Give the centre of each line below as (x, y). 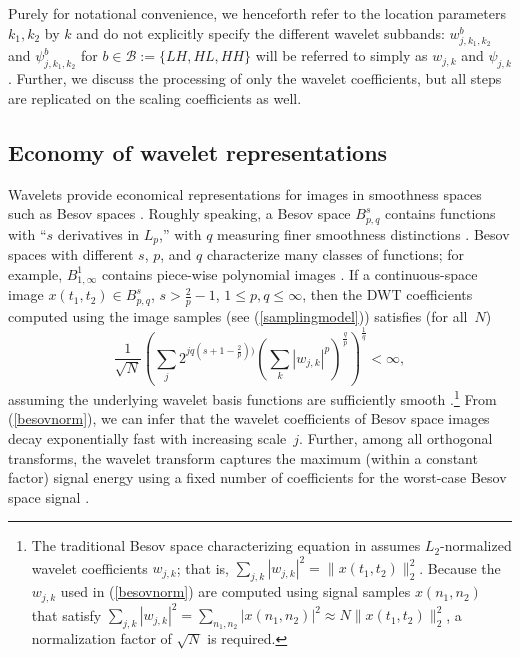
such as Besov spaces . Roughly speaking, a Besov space (179, 213)
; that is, (202, 567)
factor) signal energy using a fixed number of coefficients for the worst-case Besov (257, 477)
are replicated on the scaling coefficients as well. (155, 97)
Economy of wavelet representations (198, 151)
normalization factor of (101, 638)
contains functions (440, 213)
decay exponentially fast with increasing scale (147, 438)
